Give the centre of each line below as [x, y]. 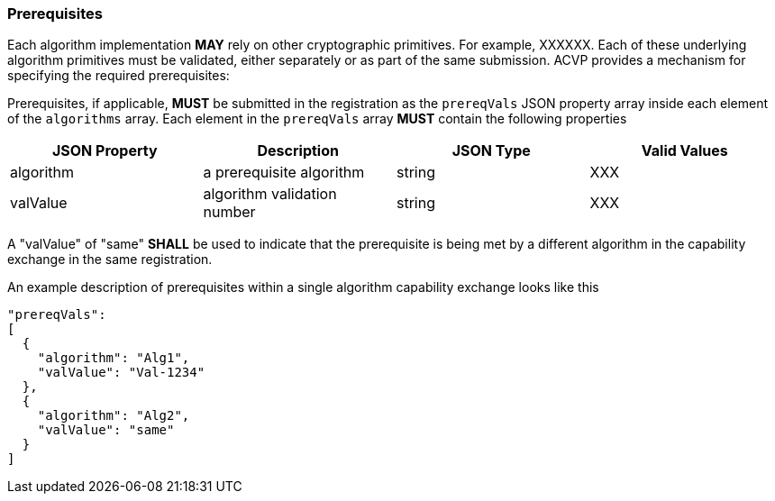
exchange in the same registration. [110, 260]
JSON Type [491, 151]
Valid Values [684, 151]
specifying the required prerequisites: [119, 76]
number [229, 212]
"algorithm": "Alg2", [114, 416]
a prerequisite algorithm [284, 173]
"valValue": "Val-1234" [121, 373]
